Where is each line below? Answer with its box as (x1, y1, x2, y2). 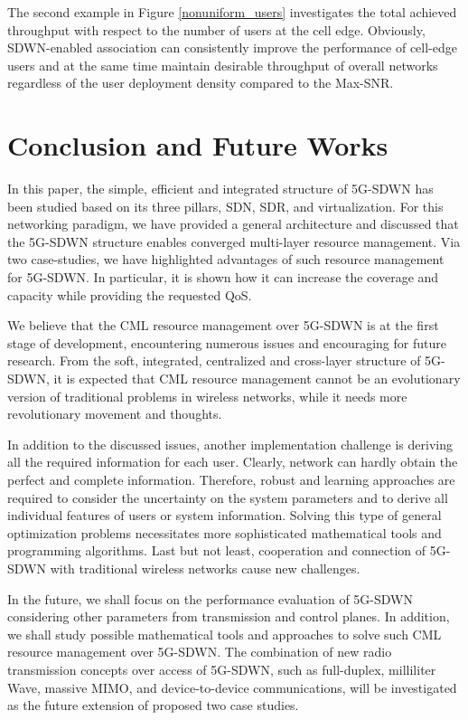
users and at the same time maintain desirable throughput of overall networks (7, 55, 438, 74)
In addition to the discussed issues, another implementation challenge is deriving (7, 434, 453, 453)
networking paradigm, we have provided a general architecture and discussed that (7, 214, 459, 233)
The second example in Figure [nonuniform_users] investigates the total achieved (7, 3, 457, 21)
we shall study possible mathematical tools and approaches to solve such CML (7, 624, 442, 643)
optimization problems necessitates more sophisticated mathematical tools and (7, 523, 442, 542)
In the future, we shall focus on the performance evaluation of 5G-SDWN (7, 589, 413, 608)
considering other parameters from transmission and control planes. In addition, (7, 607, 450, 626)
